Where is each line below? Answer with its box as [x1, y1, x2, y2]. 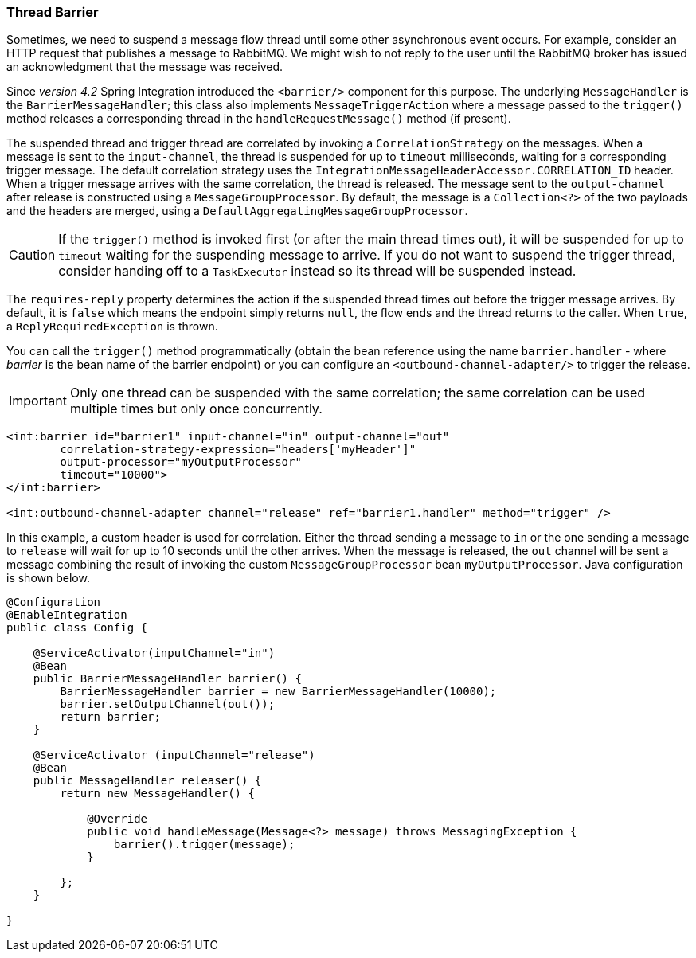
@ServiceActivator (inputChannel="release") [33, 749, 315, 762]
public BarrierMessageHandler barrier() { [33, 672, 302, 686]
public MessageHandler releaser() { [33, 774, 262, 788]
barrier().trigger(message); [113, 838, 295, 851]
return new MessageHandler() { [60, 787, 255, 800]
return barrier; [60, 710, 161, 724]
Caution [9, 247, 56, 264]
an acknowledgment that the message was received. [6, 60, 283, 74]
